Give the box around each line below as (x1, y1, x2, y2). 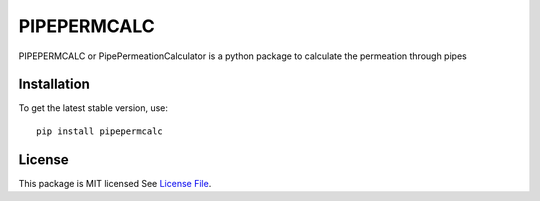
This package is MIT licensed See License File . (18, 177, 212, 189)
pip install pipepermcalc (36, 125, 164, 137)
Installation (18, 76, 90, 93)
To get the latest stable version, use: (18, 102, 169, 114)
